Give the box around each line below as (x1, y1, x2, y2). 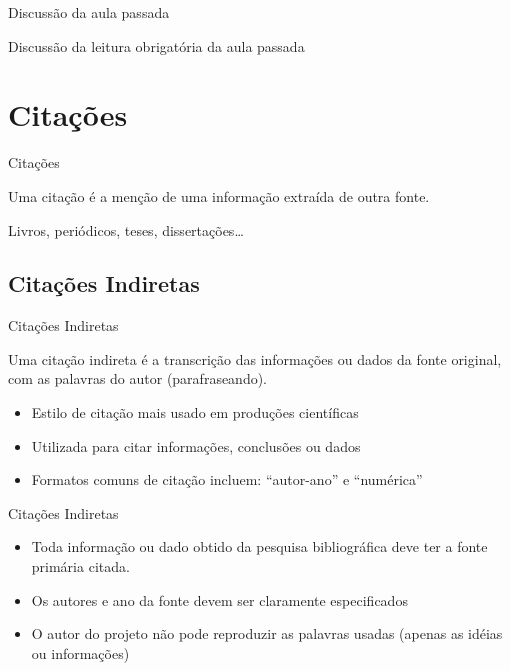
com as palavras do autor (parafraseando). (8, 368, 268, 389)
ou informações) (31, 642, 130, 663)
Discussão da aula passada (8, 2, 170, 22)
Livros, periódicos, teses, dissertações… (8, 219, 244, 240)
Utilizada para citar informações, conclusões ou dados (31, 435, 361, 456)
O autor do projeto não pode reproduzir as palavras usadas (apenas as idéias (31, 623, 503, 644)
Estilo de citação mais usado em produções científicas (31, 402, 359, 423)
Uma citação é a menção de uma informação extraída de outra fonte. (8, 185, 430, 206)
